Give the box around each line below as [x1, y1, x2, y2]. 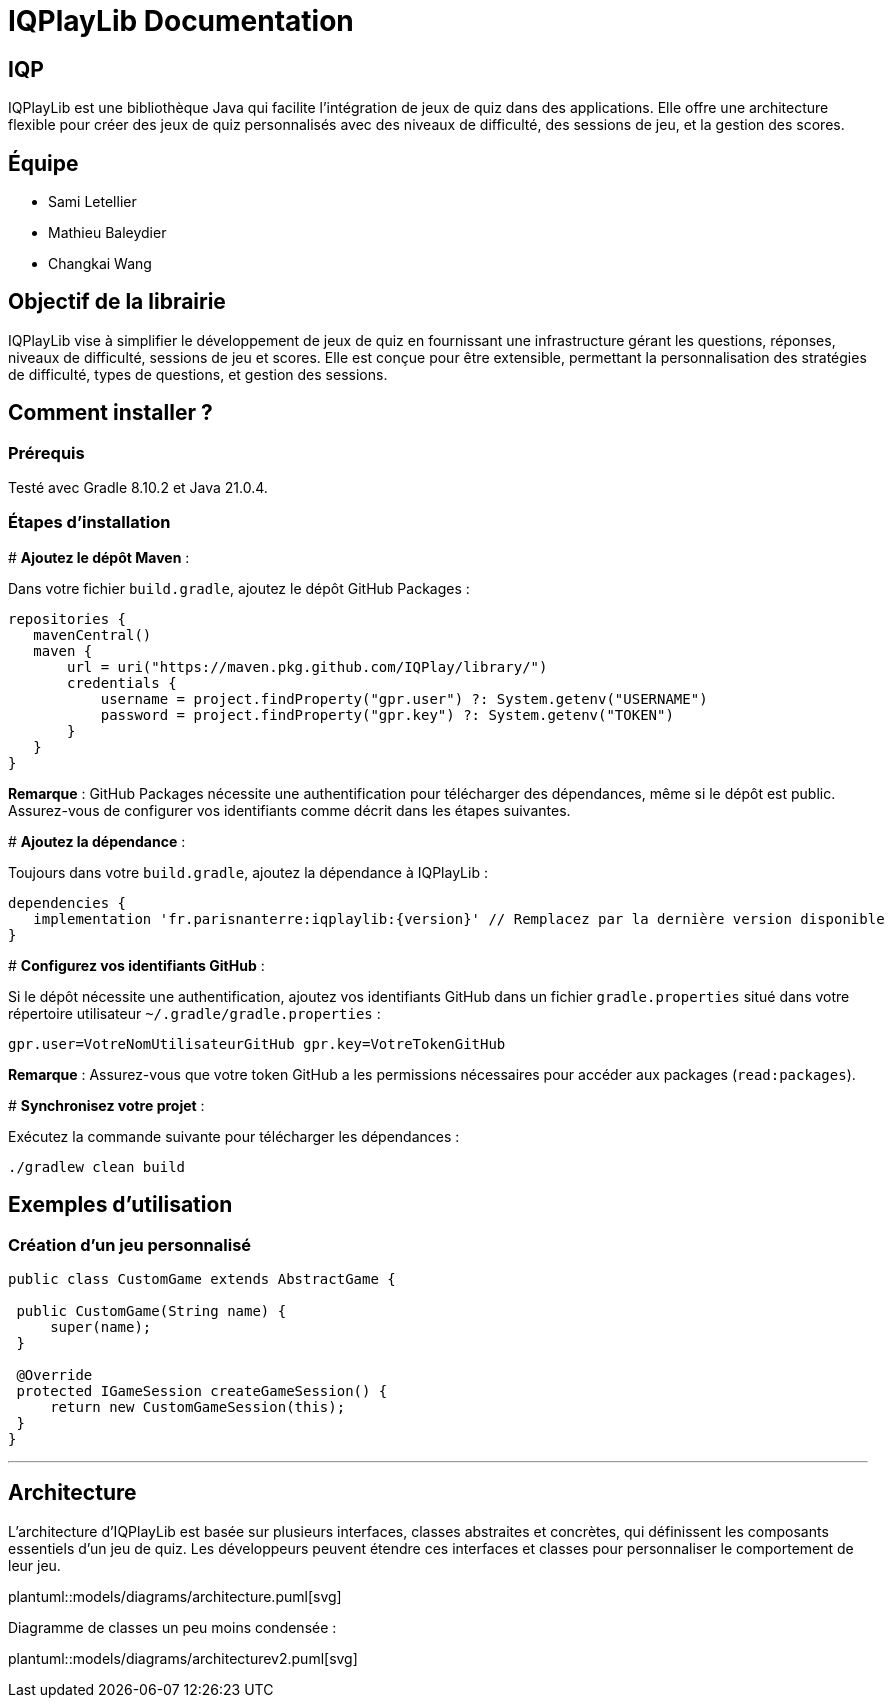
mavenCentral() [33, 626, 152, 643]
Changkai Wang [48, 255, 152, 273]
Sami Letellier [48, 193, 137, 211]
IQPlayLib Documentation [8, 4, 354, 38]
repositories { [8, 610, 127, 627]
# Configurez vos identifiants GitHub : [8, 956, 265, 974]
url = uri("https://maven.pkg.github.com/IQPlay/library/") [67, 658, 548, 675]
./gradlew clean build [8, 1158, 186, 1175]
